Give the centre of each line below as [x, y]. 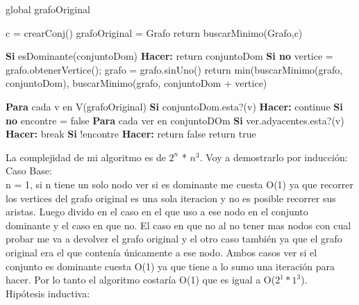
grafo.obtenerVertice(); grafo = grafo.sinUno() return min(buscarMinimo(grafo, [174, 69]
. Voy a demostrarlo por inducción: [274, 157]
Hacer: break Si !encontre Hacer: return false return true [131, 134]
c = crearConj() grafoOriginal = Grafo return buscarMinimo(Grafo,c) [154, 32]
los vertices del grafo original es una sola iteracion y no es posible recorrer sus [171, 198]
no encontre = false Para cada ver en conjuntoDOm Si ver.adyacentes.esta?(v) [175, 120]
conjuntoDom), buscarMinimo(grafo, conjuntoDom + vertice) [136, 83]
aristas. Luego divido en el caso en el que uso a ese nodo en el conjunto [157, 212]
